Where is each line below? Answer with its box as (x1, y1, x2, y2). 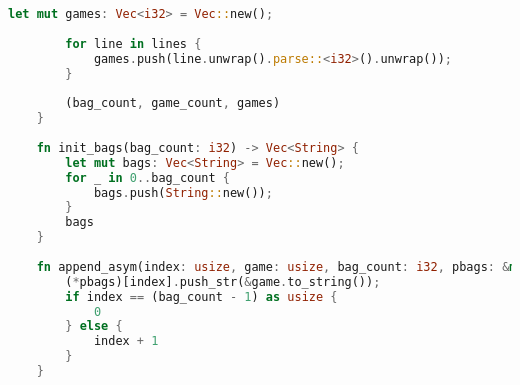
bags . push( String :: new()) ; (93, 185, 273, 200)
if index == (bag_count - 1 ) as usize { (65, 289, 338, 304)
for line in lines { (65, 36, 202, 51)
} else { (65, 319, 123, 334)
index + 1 (93, 334, 159, 349)
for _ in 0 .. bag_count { (65, 170, 231, 185)
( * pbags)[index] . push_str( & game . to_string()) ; (65, 274, 381, 289)
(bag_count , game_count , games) (65, 96, 281, 111)
